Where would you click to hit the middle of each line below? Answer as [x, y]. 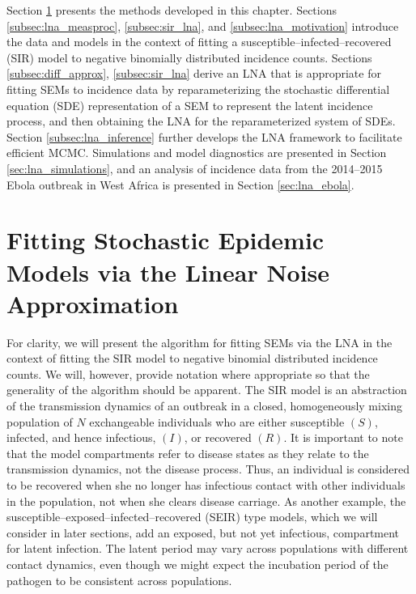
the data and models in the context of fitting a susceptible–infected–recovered [199, 42]
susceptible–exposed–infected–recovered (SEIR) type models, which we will [192, 517]
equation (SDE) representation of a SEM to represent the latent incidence [190, 105]
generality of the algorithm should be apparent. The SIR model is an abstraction [207, 390]
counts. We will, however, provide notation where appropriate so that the [188, 373]
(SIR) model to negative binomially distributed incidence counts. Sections [189, 57]
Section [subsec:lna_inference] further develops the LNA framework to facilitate [204, 136]
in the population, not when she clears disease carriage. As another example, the [206, 501]
